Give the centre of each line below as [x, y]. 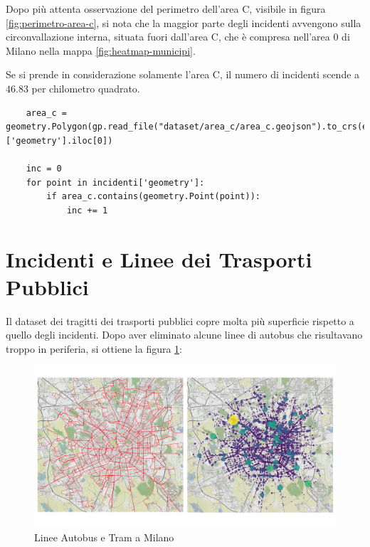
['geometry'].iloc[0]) [59, 140]
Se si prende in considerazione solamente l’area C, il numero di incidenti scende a [183, 74]
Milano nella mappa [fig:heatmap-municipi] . [101, 50]
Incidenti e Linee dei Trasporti [159, 259]
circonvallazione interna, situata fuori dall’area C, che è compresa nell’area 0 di [178, 37]
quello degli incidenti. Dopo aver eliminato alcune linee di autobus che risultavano [184, 335]
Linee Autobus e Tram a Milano [104, 537]
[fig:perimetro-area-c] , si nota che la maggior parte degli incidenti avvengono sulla [184, 22]
